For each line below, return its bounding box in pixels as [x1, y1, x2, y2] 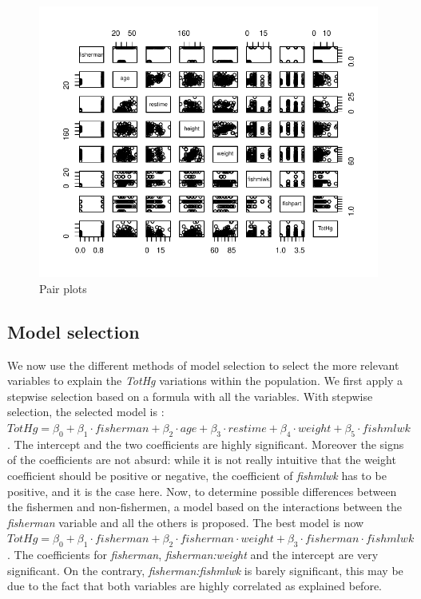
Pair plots [39, 280, 87, 296]
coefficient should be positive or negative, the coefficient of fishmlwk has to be [7, 466, 387, 483]
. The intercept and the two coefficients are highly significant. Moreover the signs [7, 435, 404, 452]
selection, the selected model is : [7, 403, 165, 420]
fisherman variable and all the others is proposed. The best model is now [7, 514, 364, 530]
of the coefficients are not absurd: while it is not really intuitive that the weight [7, 451, 396, 468]
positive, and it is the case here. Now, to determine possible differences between [7, 482, 397, 499]
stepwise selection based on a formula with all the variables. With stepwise [7, 387, 373, 404]
